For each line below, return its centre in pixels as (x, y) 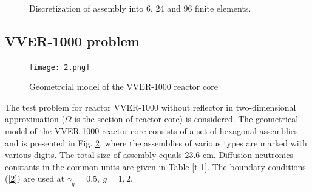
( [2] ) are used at (35, 178)
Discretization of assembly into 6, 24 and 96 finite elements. (140, 8)
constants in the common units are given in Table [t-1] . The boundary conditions (155, 166)
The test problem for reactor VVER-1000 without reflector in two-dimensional (151, 107)
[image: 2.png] (60, 67)
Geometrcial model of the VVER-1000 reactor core (124, 87)
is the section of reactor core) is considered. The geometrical (186, 119)
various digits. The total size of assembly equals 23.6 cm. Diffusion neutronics (149, 155)
